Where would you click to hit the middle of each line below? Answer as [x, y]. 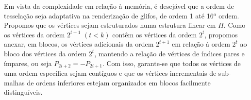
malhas [14, 82]
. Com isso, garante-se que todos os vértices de [171, 63]
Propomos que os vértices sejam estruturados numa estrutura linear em [110, 25]
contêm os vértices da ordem [155, 34]
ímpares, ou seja [28, 63]
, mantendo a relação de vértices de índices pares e [169, 53]
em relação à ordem [201, 44]
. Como [234, 25]
